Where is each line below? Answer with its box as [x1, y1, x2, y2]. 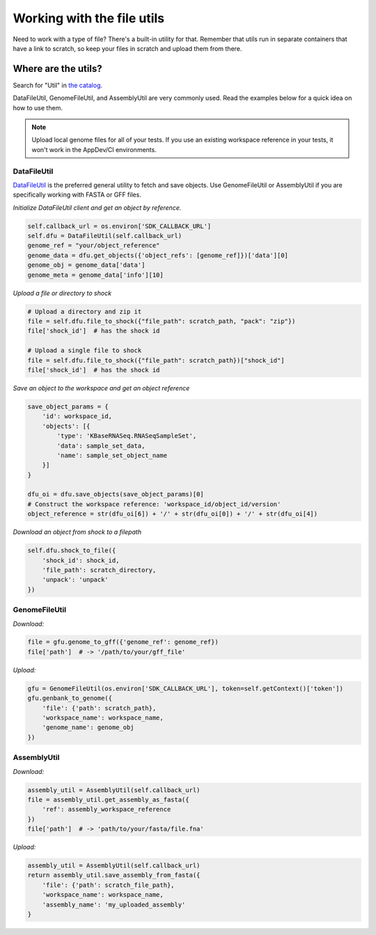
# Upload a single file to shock [27, 347, 142, 355]
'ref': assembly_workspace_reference [42, 805, 171, 814]
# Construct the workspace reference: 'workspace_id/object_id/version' [27, 500, 281, 508]
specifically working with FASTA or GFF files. [13, 190, 142, 199]
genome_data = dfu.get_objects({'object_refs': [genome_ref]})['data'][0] [27, 251, 289, 259]
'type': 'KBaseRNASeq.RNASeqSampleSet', [56, 432, 197, 440]
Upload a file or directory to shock [13, 289, 111, 297]
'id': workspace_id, [42, 412, 113, 420]
